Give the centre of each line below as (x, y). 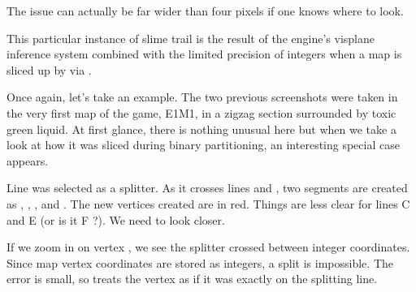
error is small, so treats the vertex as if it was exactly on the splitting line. (192, 279)
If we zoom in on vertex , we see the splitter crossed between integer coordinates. (208, 247)
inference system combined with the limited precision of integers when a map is (204, 54)
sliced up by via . (49, 69)
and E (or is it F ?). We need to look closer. (116, 219)
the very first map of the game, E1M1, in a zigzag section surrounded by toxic (201, 112)
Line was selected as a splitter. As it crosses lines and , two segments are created (207, 188)
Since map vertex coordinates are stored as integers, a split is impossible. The (200, 262)
